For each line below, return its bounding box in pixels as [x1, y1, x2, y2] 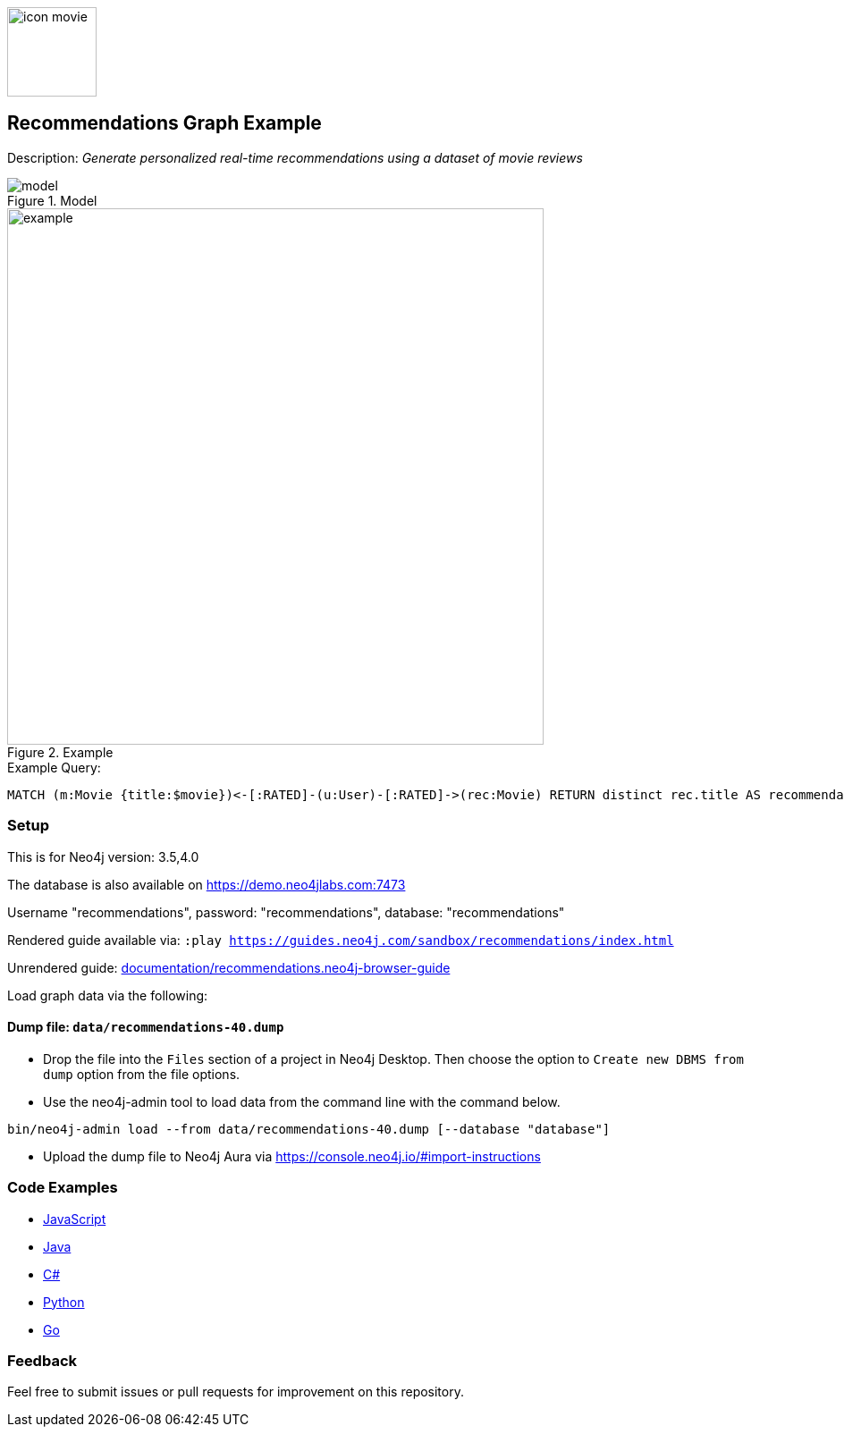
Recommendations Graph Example [7, 112, 322, 135]
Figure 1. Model [7, 192, 97, 208]
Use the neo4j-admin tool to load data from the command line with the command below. [43, 1093, 561, 1109]
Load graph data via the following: [7, 987, 208, 1003]
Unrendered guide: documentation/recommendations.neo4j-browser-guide [7, 959, 451, 975]
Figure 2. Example [7, 744, 114, 760]
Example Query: [7, 759, 101, 775]
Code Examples [7, 1178, 118, 1197]
